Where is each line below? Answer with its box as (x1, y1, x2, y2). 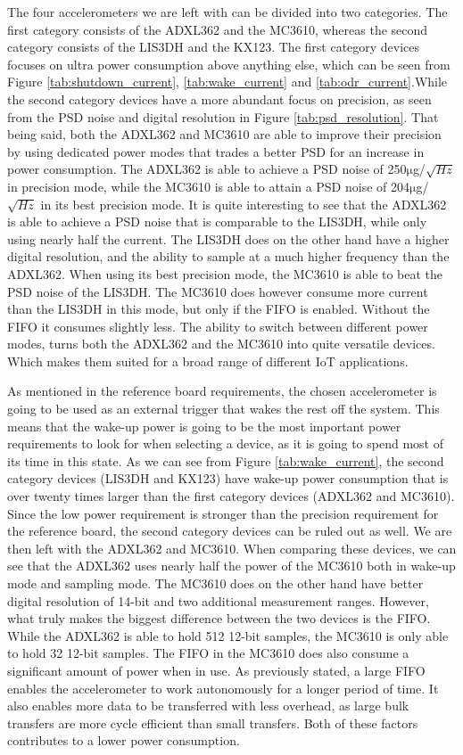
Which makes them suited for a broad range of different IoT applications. (7, 351, 409, 370)
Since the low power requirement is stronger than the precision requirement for (7, 504, 439, 522)
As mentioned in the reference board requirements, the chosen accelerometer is (7, 382, 437, 400)
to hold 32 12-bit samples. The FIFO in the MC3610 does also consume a (7, 644, 409, 662)
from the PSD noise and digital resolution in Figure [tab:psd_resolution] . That (7, 107, 439, 126)
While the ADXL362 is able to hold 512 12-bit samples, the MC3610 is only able (7, 626, 449, 644)
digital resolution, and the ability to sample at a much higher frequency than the (7, 247, 450, 266)
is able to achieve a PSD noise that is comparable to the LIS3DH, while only (7, 212, 427, 231)
